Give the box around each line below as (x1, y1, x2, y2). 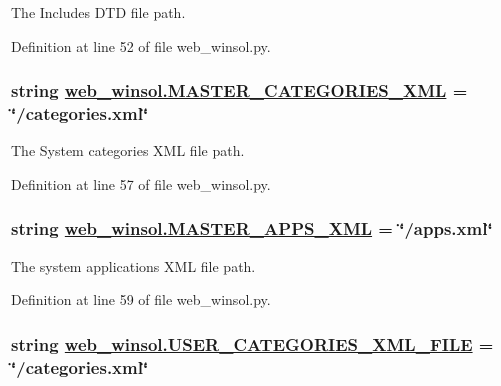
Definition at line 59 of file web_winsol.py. (11, 289, 271, 310)
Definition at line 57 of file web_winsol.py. (11, 173, 271, 194)
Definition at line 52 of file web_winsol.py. (11, 35, 271, 56)
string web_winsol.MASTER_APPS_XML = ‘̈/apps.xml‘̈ (11, 216, 493, 241)
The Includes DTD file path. (11, 2, 186, 22)
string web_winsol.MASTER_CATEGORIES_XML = (11, 78, 468, 103)
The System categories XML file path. (11, 140, 245, 161)
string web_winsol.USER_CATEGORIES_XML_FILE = (11, 331, 494, 356)
